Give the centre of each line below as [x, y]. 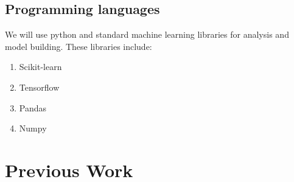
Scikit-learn [40, 67]
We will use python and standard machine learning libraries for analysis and [147, 34]
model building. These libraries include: [79, 46]
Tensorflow [39, 87]
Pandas [33, 107]
